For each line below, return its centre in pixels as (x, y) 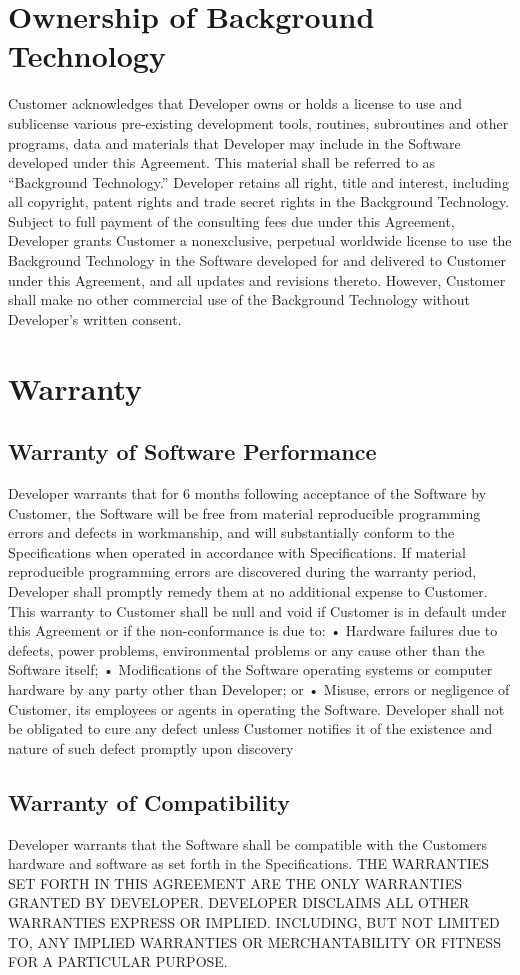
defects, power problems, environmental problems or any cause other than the (246, 649)
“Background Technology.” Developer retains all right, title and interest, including (258, 181)
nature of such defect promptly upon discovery (151, 747)
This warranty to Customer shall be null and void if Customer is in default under (257, 610)
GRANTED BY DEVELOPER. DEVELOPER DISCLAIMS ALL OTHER (239, 902)
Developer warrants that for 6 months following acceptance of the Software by (247, 493)
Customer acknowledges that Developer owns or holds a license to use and (235, 103)
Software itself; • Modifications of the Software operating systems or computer (250, 669)
